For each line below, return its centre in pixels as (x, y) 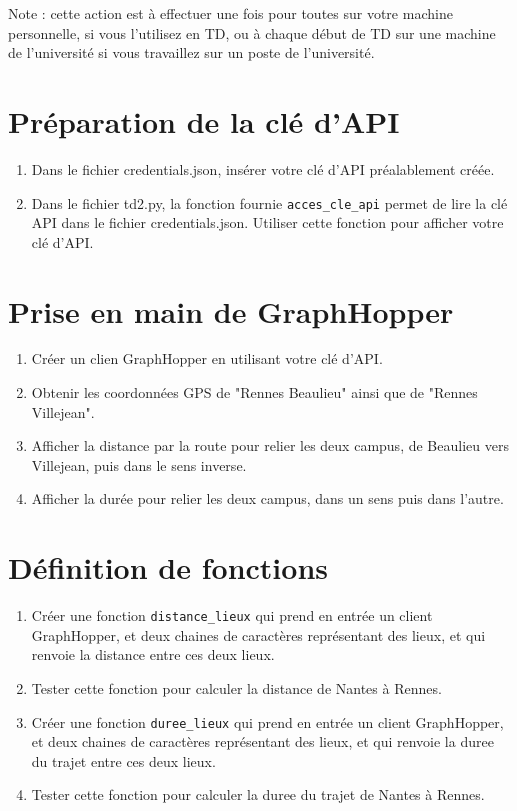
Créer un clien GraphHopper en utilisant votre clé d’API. (207, 358)
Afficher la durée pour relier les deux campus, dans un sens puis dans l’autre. (267, 498)
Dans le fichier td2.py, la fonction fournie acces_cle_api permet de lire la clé (269, 202)
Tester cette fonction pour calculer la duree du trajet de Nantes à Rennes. (258, 794)
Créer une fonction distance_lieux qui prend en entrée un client (232, 615)
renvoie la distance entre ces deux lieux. (153, 654)
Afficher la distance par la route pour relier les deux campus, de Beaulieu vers (270, 445)
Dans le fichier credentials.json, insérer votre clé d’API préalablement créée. (263, 168)
